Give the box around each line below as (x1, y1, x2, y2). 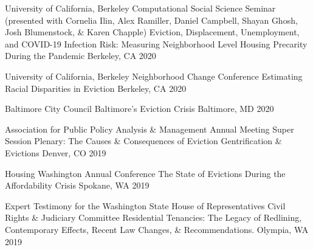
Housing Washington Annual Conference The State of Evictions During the (5, 167, 286, 179)
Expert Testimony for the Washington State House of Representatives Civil (5, 199, 286, 212)
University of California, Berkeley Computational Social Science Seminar (5, 2, 276, 14)
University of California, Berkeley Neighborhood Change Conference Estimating (5, 69, 303, 82)
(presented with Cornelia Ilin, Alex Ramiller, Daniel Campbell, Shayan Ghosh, (5, 13, 298, 26)
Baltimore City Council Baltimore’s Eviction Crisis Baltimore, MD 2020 (5, 102, 274, 115)
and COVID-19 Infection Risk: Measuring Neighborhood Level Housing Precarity (5, 37, 308, 50)
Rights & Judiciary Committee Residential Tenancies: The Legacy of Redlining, (5, 211, 302, 224)
